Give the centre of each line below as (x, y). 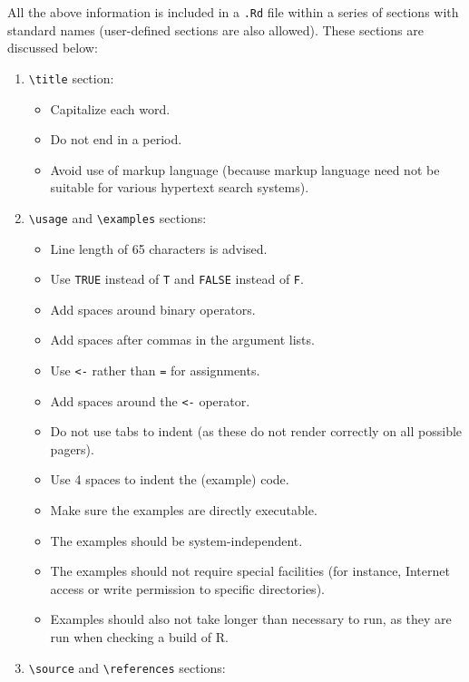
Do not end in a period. (116, 139)
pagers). (72, 448)
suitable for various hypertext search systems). (180, 187)
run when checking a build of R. (139, 637)
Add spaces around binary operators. (153, 309)
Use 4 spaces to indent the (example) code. (170, 479)
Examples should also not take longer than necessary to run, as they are (251, 619)
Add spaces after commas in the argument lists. (182, 340)
